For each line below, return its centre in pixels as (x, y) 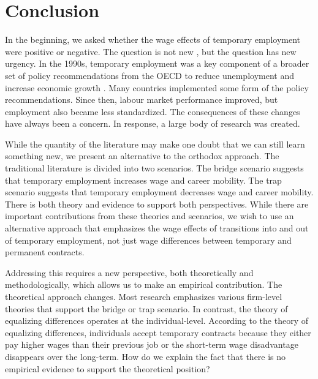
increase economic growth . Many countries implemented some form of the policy (157, 87)
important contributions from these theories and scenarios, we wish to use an (150, 216)
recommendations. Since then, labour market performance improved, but (142, 99)
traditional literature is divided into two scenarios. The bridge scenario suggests (154, 168)
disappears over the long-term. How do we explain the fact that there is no (146, 356)
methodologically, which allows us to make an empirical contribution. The (144, 284)
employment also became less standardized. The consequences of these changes (153, 111)
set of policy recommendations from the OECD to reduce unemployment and (150, 75)
